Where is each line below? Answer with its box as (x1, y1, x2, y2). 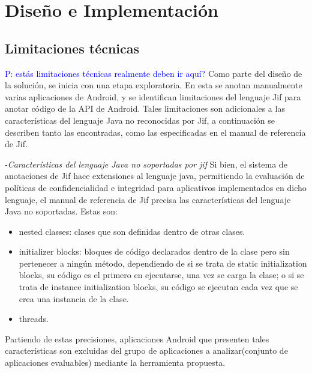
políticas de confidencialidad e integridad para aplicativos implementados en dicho (5, 181, 307, 193)
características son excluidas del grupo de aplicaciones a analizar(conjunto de (5, 344, 288, 357)
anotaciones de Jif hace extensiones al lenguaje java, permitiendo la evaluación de (5, 169, 305, 182)
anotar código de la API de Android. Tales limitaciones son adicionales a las (5, 102, 285, 115)
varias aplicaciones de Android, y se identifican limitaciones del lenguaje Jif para (5, 90, 301, 103)
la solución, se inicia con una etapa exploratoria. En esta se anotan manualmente (5, 79, 302, 91)
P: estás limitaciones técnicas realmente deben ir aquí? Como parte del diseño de (5, 67, 302, 79)
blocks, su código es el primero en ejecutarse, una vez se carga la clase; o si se (19, 268, 304, 281)
